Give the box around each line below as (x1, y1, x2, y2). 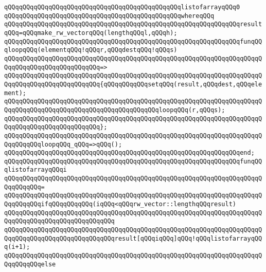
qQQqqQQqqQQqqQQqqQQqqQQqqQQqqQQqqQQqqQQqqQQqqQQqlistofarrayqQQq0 (4, 4, 240, 11)
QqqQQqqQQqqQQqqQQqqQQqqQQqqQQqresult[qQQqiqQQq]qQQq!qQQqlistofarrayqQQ (4, 234, 262, 242)
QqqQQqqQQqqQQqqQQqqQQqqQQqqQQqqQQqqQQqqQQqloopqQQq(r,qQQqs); (4, 106, 225, 114)
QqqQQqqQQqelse (4, 260, 56, 268)
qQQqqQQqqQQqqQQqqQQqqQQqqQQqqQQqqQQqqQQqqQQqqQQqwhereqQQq (4, 12, 215, 20)
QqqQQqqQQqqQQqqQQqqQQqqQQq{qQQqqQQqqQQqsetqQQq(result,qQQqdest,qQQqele (4, 80, 262, 88)
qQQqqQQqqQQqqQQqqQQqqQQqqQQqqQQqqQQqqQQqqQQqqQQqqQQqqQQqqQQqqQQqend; (4, 149, 255, 157)
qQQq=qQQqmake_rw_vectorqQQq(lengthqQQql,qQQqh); (4, 29, 178, 37)
